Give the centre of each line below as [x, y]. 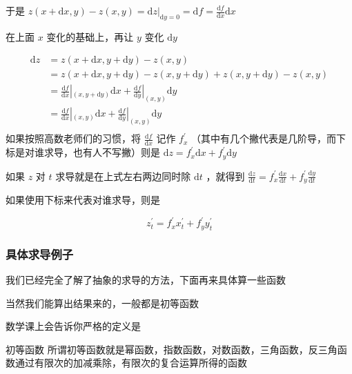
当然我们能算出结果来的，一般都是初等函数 [102, 303]
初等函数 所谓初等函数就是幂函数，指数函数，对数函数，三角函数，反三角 [172, 349]
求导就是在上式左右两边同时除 [123, 176]
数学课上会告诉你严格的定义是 [73, 326]
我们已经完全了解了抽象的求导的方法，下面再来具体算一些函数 [146, 280]
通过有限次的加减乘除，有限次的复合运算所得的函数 [131, 363]
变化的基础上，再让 [90, 36]
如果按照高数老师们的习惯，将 [73, 138]
